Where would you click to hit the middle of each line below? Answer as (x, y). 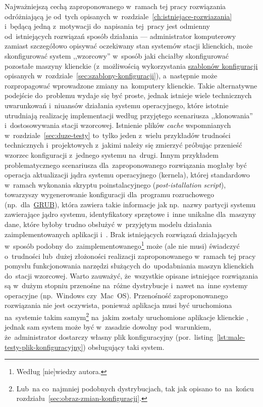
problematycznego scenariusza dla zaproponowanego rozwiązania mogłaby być (126, 165)
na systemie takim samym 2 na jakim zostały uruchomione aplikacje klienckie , (126, 316)
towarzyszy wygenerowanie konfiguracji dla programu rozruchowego (109, 194)
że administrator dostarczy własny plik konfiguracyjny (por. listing (109, 336)
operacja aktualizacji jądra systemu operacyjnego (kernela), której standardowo (127, 175)
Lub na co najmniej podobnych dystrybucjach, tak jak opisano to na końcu (135, 388)
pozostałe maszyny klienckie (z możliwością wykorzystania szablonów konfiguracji (131, 65)
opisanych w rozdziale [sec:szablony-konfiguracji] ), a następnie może (111, 76)
